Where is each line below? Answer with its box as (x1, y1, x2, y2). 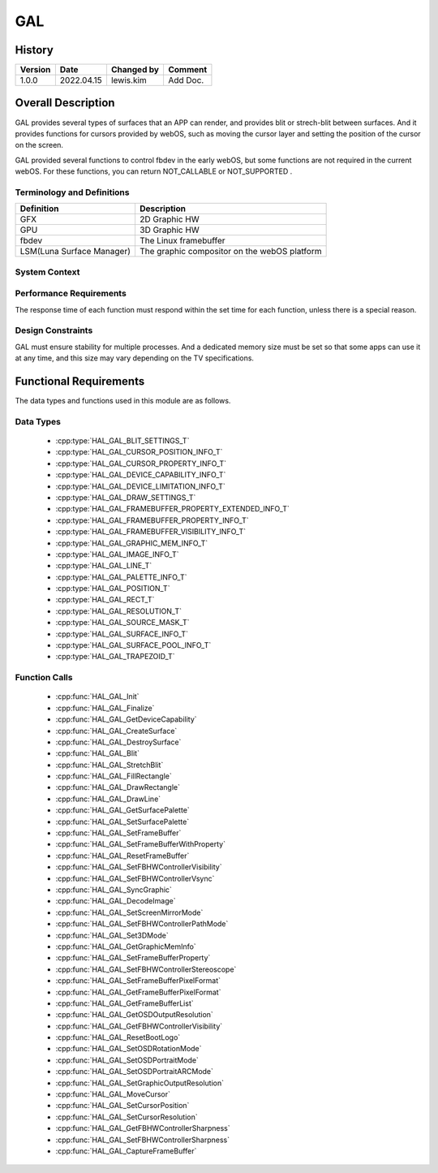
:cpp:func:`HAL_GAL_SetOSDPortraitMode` (55, 1055, 199, 1065)
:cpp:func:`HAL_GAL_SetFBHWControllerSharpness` (55, 1135, 230, 1145)
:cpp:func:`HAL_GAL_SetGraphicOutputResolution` (55, 1078, 225, 1088)
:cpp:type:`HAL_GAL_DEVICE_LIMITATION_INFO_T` (55, 481, 226, 491)
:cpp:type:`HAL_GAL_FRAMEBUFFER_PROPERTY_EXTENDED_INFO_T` (55, 504, 290, 514)
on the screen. (15, 140, 64, 150)
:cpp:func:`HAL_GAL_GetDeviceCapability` (55, 714, 198, 724)
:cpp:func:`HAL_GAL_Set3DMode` (55, 930, 170, 940)
